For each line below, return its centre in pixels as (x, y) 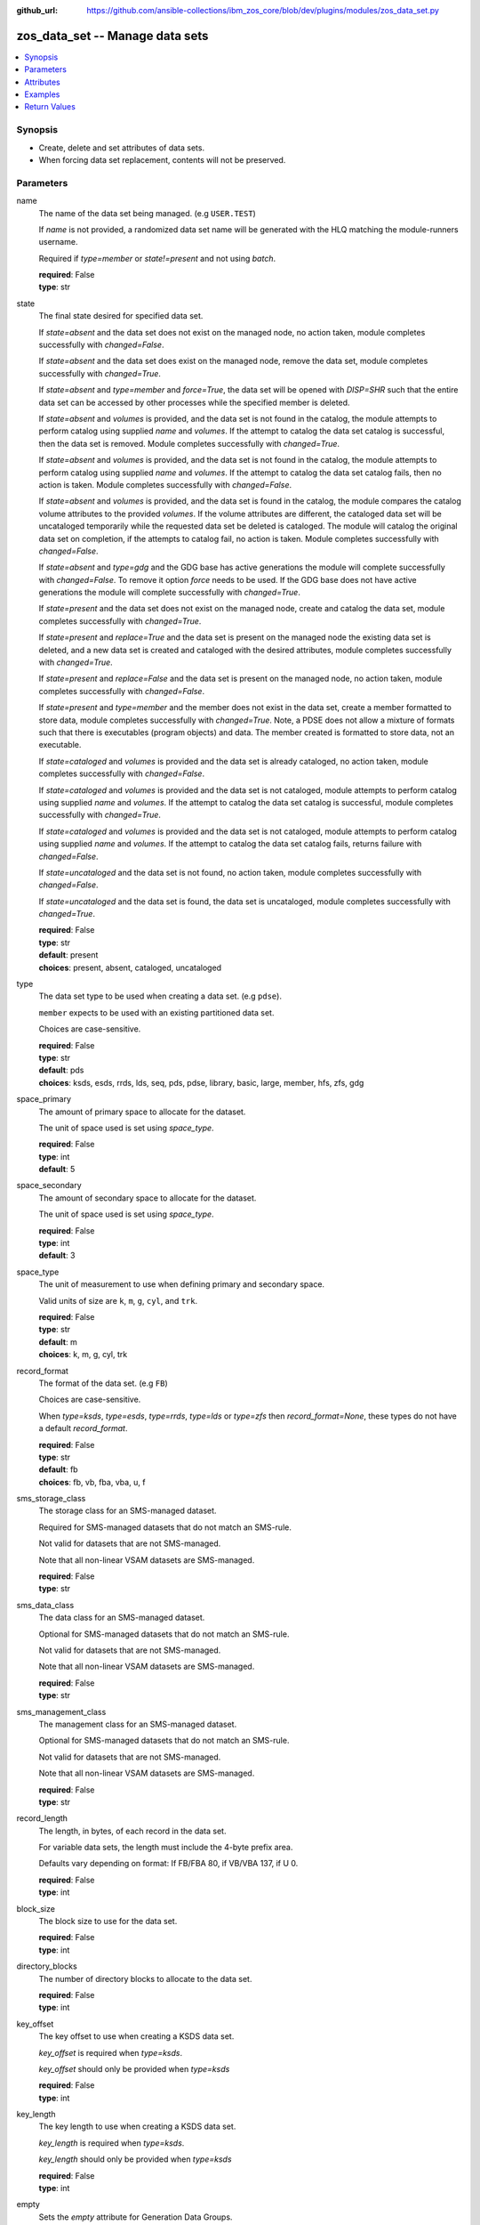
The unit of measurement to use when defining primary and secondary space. (181, 1284)
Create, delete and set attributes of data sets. (121, 148)
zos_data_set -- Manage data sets (112, 36)
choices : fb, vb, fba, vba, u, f (92, 1482)
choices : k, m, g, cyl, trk (83, 1355)
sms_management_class (61, 1711)
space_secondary (49, 1185)
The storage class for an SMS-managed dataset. (128, 1511)
